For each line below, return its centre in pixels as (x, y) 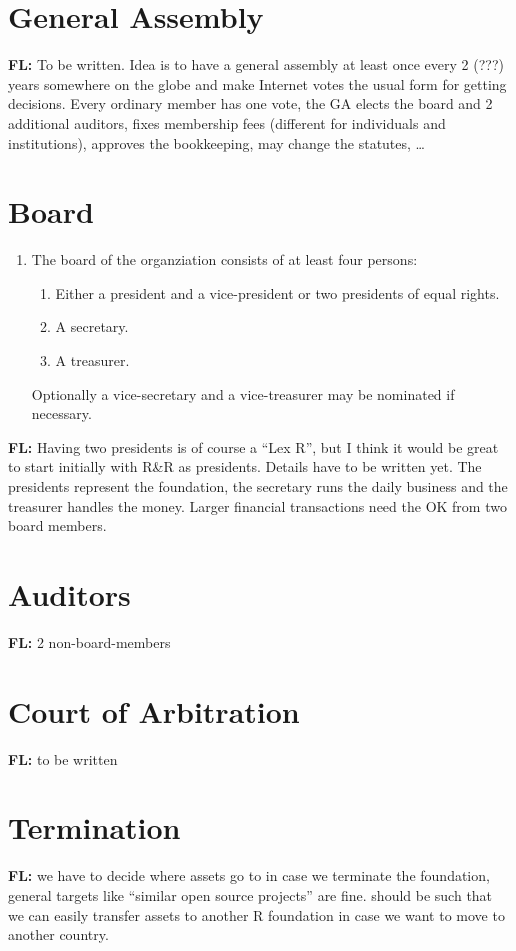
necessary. (61, 413)
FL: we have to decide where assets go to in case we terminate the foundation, (249, 875)
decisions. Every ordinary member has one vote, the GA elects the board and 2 (250, 103)
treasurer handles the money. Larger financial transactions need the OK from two (257, 505)
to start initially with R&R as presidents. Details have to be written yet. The (245, 466)
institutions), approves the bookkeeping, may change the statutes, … (216, 142)
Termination (94, 827)
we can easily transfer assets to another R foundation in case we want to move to (256, 914)
